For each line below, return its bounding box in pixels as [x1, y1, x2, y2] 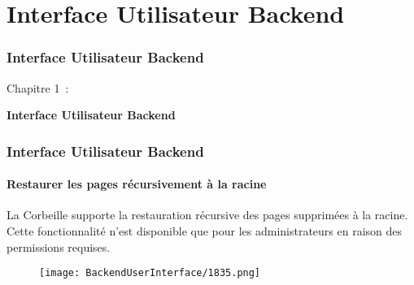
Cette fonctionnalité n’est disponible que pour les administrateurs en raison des [7, 222, 403, 240]
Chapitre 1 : [7, 79, 69, 96]
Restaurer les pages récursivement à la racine [7, 175, 267, 192]
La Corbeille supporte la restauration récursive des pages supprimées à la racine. [7, 206, 408, 223]
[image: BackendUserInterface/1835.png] [39, 267, 261, 279]
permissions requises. [7, 238, 111, 255]
